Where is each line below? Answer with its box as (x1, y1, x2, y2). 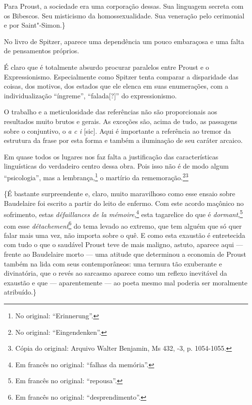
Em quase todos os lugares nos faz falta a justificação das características (4, 151, 219, 161)
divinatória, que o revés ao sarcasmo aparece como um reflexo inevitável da (4, 268, 227, 278)
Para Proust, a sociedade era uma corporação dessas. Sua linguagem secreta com (4, 1, 244, 11)
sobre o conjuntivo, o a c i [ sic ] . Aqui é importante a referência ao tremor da (4, 125, 231, 136)
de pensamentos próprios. (4, 46, 79, 56)
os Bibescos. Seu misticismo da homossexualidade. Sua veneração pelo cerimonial (4, 10, 245, 20)
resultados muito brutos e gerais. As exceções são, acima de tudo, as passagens (4, 116, 237, 126)
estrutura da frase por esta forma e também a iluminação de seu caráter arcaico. (4, 135, 243, 145)
